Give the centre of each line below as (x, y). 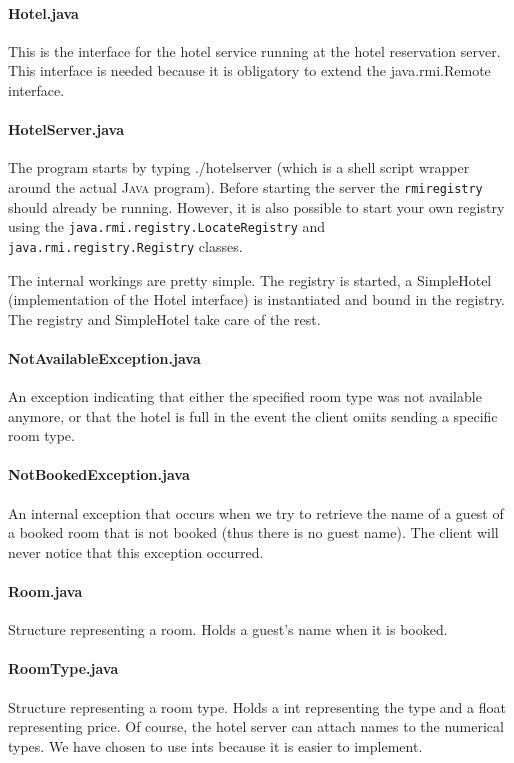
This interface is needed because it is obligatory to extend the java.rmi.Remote (249, 70)
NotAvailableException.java (104, 357)
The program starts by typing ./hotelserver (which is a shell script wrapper (239, 167)
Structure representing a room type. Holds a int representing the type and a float (257, 706)
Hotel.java (43, 12)
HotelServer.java (66, 129)
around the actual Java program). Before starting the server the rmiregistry (245, 186)
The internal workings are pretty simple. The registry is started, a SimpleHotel (250, 279)
